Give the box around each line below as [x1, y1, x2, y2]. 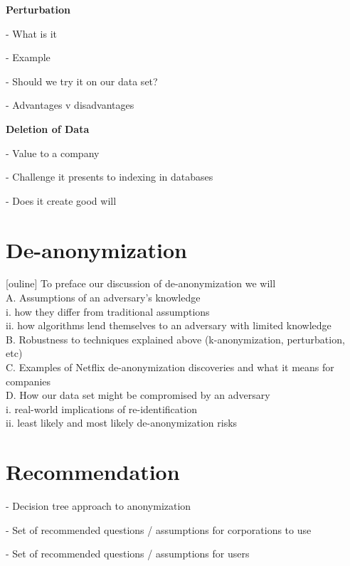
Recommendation [6, 457, 180, 486]
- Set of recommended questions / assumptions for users [6, 546, 250, 561]
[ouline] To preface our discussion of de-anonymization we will [6, 276, 276, 291]
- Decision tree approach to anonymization [6, 498, 191, 513]
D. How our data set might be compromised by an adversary [6, 388, 270, 402]
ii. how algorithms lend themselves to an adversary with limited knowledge [6, 318, 332, 333]
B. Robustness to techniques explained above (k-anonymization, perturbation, [6, 331, 345, 346]
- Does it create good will [6, 193, 117, 208]
